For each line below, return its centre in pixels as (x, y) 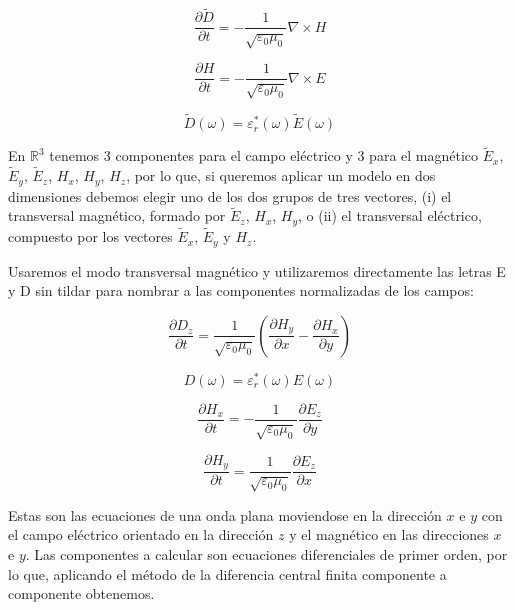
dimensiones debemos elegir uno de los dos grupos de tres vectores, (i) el (230, 195)
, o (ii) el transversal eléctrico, (390, 215)
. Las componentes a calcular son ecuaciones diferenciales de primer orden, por (266, 554)
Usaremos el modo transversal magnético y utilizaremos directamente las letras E (257, 270)
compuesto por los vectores (90, 236)
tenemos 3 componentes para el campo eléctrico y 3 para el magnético (264, 155)
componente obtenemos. (81, 593)
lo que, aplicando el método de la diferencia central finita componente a (227, 573)
